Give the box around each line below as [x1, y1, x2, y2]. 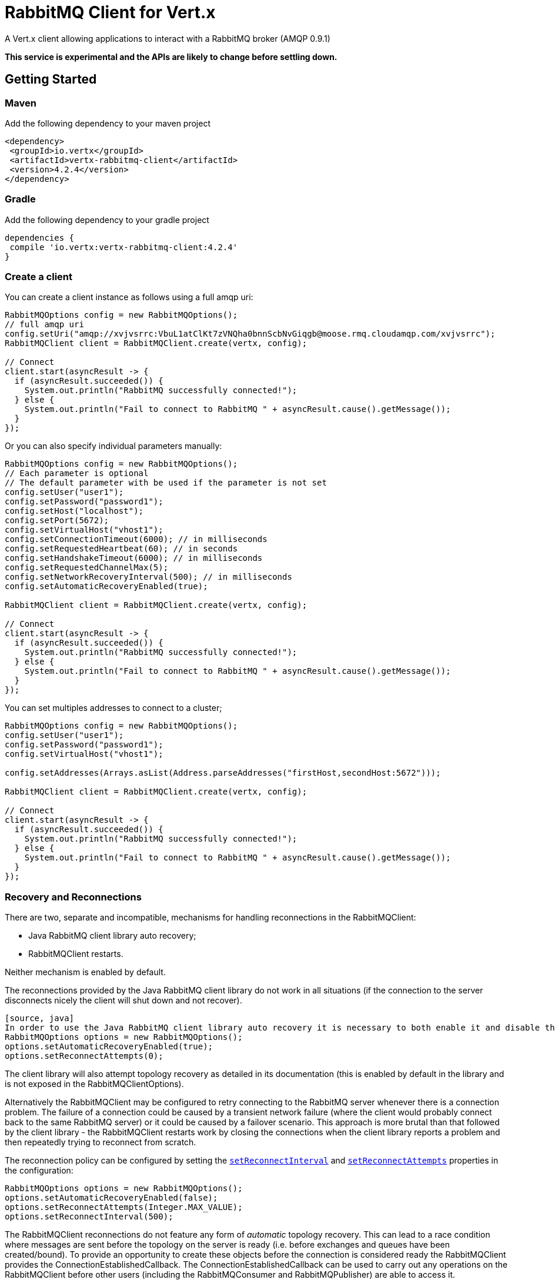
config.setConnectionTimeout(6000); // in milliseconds [5, 534, 268, 544]
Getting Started [5, 72, 97, 87]
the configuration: [5, 1165, 73, 1176]
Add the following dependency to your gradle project [5, 214, 209, 225]
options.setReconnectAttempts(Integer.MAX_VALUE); [5, 1202, 243, 1212]
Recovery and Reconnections [5, 890, 142, 903]
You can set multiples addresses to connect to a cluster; [5, 703, 222, 713]
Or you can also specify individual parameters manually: [5, 441, 222, 451]
